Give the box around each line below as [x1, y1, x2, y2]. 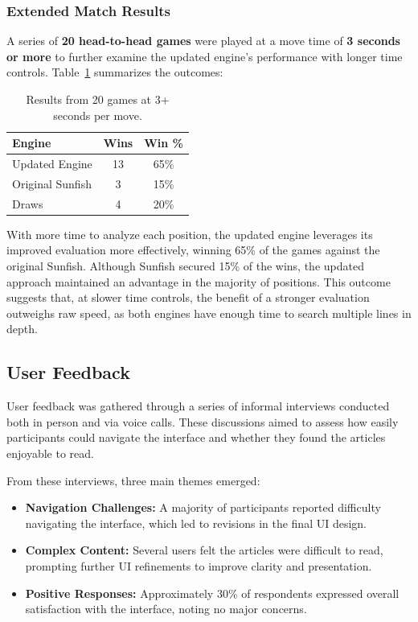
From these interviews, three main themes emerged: [6, 472, 260, 488]
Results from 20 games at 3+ [26, 91, 170, 107]
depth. [6, 320, 38, 337]
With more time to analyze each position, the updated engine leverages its [6, 225, 373, 242]
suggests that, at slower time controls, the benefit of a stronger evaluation [6, 289, 370, 306]
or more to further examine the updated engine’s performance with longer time [6, 47, 403, 64]
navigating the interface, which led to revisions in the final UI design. [25, 514, 367, 531]
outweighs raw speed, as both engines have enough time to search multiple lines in [6, 304, 412, 321]
